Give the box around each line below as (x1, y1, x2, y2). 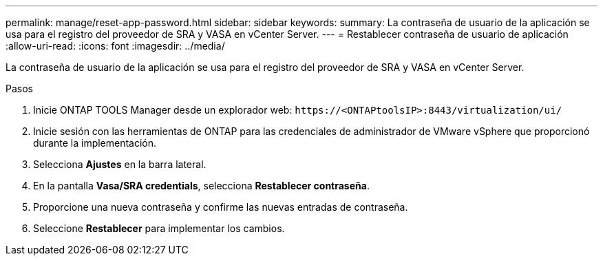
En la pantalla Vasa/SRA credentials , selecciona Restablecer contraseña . (33, 180, 370, 191)
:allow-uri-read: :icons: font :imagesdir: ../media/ (6, 40, 225, 52)
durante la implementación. (33, 137, 157, 149)
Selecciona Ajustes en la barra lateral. (33, 158, 207, 170)
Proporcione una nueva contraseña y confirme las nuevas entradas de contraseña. (33, 201, 408, 213)
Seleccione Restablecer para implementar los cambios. (33, 222, 285, 234)
